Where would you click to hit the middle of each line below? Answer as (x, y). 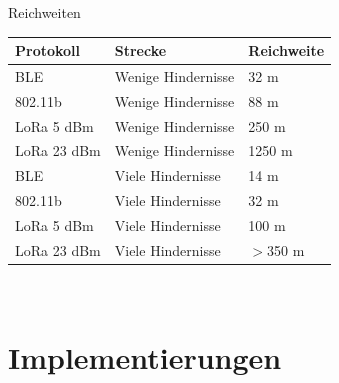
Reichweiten (44, 12)
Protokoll (48, 50)
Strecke (140, 50)
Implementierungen (145, 356)
